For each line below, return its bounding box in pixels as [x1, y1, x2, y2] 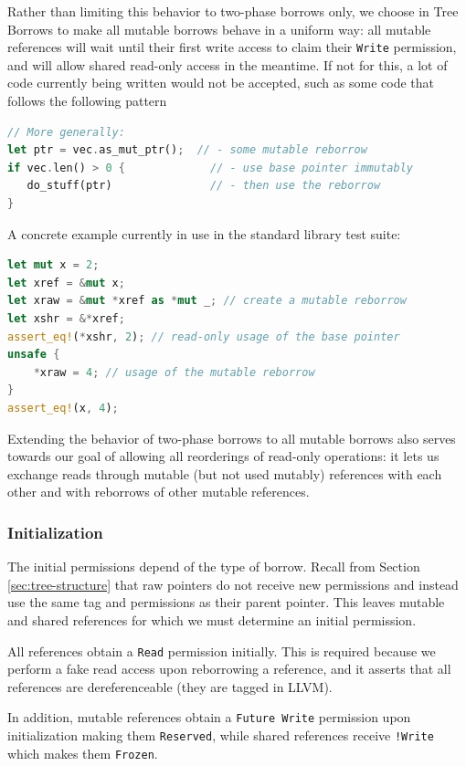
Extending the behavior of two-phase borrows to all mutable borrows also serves [7, 428, 456, 447]
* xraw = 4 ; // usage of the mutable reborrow [33, 365, 315, 379]
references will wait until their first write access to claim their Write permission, [7, 37, 457, 57]
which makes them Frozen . [7, 743, 158, 762]
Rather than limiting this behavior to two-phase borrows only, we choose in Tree [7, 2, 459, 20]
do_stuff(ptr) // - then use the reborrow [26, 179, 381, 193]
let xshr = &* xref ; [7, 311, 125, 325]
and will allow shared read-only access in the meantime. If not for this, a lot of [7, 55, 448, 74]
